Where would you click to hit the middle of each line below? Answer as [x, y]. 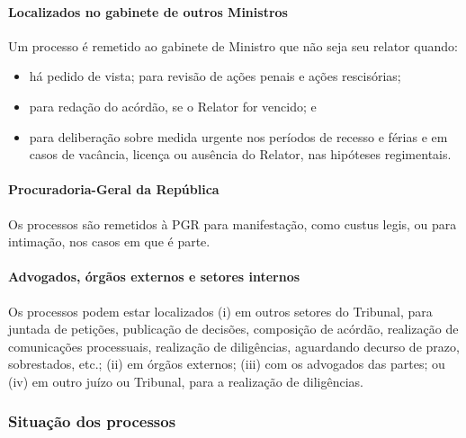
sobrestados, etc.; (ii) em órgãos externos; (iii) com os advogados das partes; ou [227, 364]
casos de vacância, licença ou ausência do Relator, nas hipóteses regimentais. [240, 154]
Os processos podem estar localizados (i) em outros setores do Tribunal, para [220, 311]
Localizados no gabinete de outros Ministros [148, 11]
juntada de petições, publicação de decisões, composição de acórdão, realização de [233, 329]
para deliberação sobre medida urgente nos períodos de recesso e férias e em [238, 136]
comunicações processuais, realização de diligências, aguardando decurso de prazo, [234, 346]
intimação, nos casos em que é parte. [109, 241]
